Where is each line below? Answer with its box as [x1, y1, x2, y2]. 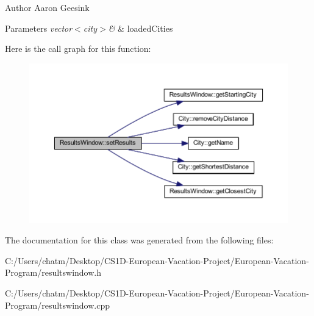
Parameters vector [5, 21, 73, 34]
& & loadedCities [108, 21, 173, 34]
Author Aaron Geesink [5, 1, 90, 13]
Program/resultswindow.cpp [5, 298, 110, 311]
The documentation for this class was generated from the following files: [5, 234, 274, 246]
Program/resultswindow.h [5, 266, 101, 279]
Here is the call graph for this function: [5, 42, 151, 55]
